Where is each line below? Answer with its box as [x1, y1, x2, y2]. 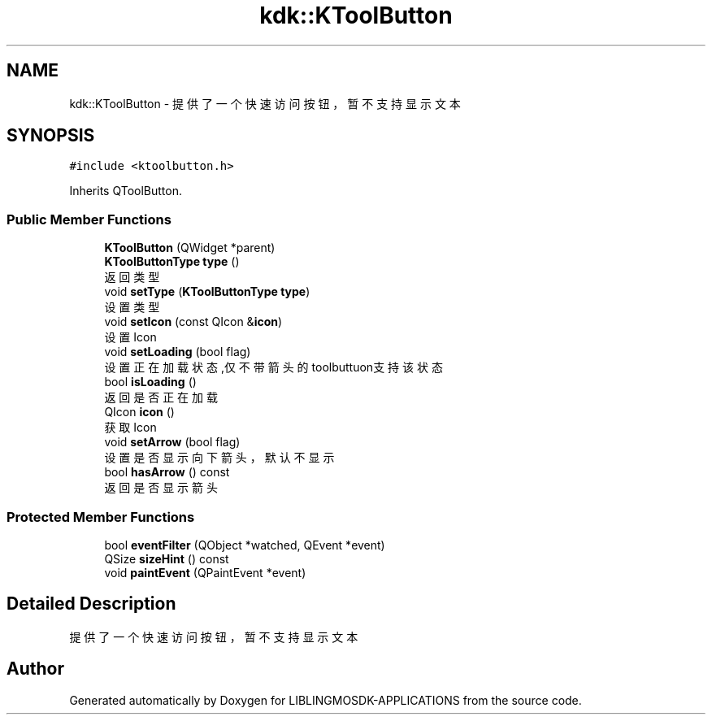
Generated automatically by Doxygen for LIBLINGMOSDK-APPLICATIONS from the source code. [69, 693, 582, 707]
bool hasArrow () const [104, 465, 230, 480]
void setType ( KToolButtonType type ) [104, 284, 310, 299]
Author [7, 658, 64, 680]
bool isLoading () [104, 375, 197, 389]
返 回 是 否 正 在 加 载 [104, 390, 218, 405]
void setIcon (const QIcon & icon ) [104, 315, 283, 329]
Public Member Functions [7, 211, 171, 228]
